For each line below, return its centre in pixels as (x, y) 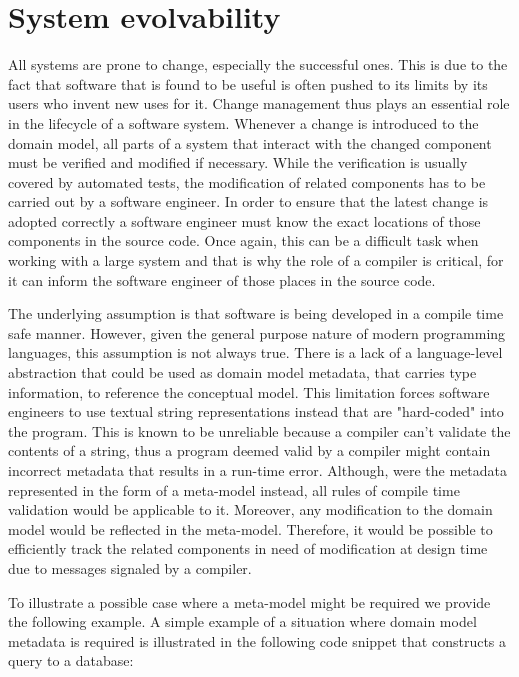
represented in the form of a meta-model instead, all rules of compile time (234, 489)
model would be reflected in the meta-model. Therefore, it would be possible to (250, 528)
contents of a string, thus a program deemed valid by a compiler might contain (249, 450)
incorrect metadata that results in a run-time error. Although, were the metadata (258, 470)
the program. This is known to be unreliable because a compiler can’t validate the (259, 430)
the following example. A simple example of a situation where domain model (242, 621)
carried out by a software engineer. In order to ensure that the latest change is (248, 201)
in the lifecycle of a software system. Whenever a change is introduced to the (243, 122)
